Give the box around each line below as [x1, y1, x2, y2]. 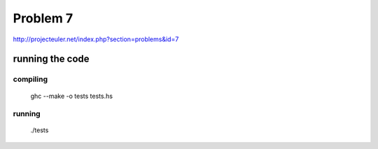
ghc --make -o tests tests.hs [30, 92, 113, 100]
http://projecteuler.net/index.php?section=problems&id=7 [13, 35, 179, 43]
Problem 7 [13, 10, 73, 26]
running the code [13, 53, 90, 65]
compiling [13, 74, 48, 84]
